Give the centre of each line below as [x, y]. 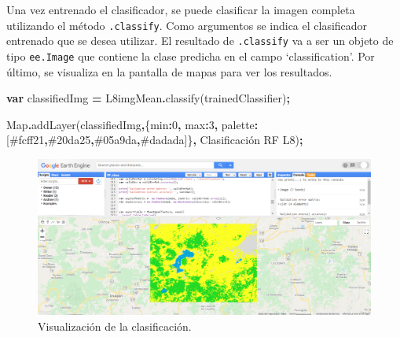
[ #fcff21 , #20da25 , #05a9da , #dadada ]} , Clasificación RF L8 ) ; [155, 140]
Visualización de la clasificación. [115, 326]
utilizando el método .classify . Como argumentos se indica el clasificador [187, 25]
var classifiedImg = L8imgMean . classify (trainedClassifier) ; [148, 98]
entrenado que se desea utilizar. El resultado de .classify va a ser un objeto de [200, 41]
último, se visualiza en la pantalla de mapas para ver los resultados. [169, 71]
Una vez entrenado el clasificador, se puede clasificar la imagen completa [181, 9]
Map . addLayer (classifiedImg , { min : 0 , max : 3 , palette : [132, 124]
